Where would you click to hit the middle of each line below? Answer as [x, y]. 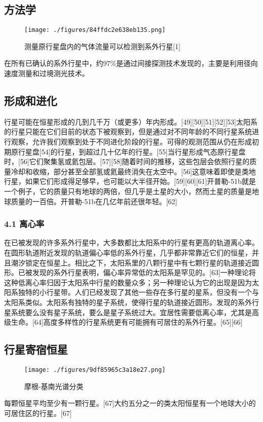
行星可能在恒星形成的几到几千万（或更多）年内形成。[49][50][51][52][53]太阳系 [131, 121]
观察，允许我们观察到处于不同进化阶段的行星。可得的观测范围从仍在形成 [131, 142]
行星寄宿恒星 [36, 349]
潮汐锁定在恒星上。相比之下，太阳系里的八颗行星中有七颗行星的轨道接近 [131, 262]
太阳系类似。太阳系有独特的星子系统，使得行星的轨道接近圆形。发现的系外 [128, 302]
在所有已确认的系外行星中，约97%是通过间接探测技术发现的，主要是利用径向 [131, 63]
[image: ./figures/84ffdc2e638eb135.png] [95, 30]
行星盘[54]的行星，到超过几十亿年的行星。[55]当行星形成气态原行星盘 [132, 151]
